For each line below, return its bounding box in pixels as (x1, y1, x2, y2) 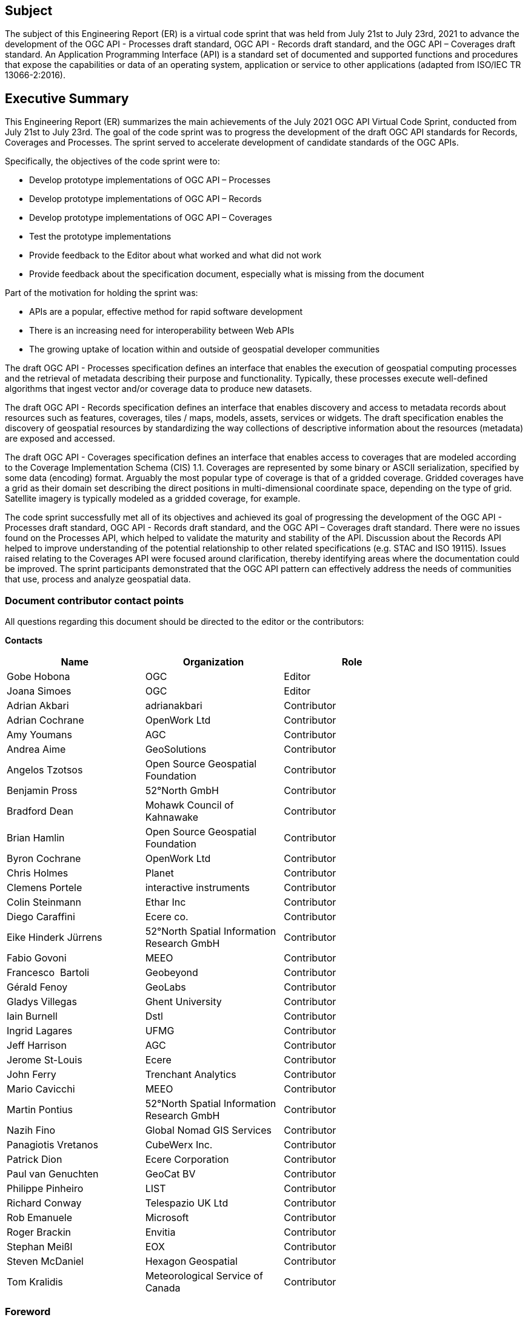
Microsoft (145, 1211, 189, 1224)
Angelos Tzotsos (7, 764, 83, 776)
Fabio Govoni (7, 952, 67, 965)
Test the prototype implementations (29, 231, 172, 242)
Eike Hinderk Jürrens (7, 931, 102, 944)
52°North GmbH (145, 784, 219, 797)
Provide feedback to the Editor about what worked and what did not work (29, 250, 322, 261)
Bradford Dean (7, 805, 73, 818)
